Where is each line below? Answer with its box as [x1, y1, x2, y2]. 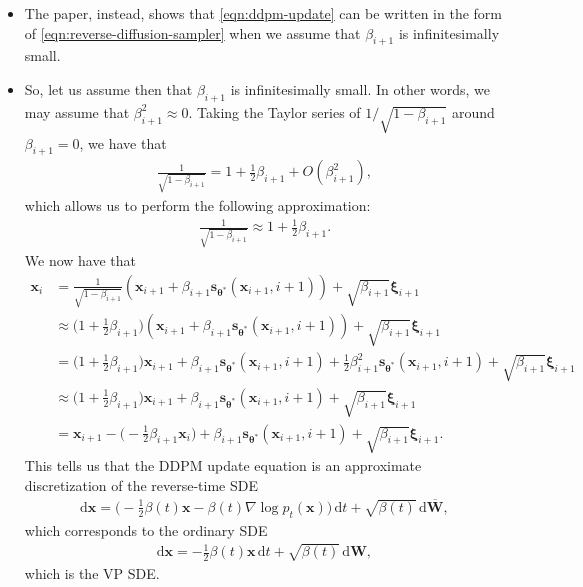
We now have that [24, 249, 137, 270]
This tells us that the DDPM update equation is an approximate [24, 455, 422, 476]
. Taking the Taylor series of [188, 101, 361, 122]
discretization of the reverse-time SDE [24, 475, 258, 496]
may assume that [24, 101, 130, 122]
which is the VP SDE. [24, 562, 160, 583]
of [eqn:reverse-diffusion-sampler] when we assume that [24, 22, 361, 43]
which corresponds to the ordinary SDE [24, 519, 268, 540]
